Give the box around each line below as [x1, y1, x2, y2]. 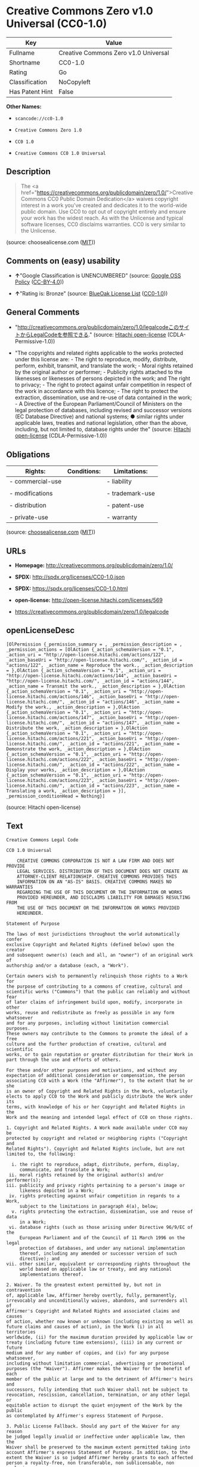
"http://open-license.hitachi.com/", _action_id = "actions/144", [6, 678, 175, 684]
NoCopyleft [58, 78, 91, 86]
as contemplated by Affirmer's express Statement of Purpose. [6, 1413, 164, 1419]
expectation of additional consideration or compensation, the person [6, 1072, 185, 1078]
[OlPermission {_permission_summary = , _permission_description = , [6, 641, 183, 647]
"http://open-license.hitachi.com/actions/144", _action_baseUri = [6, 672, 178, 678]
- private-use [9, 513, 49, 522]
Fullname [9, 48, 35, 57]
